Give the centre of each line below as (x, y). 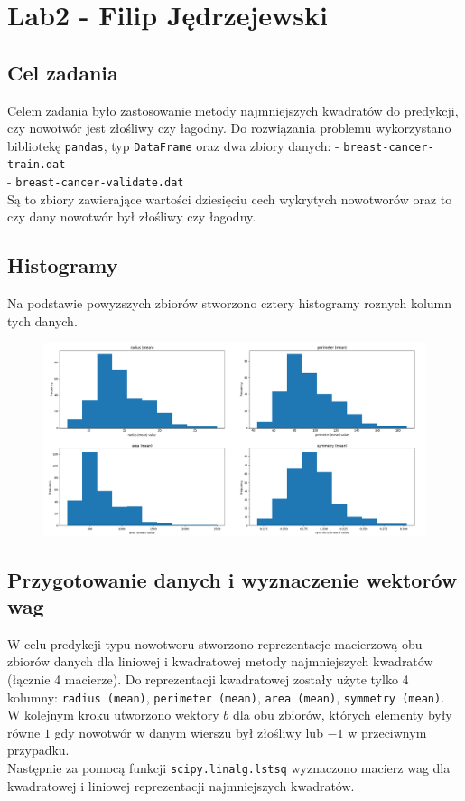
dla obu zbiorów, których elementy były (342, 715)
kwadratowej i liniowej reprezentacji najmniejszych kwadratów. (181, 785)
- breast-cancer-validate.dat (96, 181)
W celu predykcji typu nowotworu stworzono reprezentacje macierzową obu (215, 643)
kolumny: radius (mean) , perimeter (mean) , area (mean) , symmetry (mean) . (226, 697)
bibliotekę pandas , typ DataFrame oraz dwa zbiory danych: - (173, 145)
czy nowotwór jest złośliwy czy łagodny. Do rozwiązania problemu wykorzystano (229, 128)
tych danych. (42, 320)
